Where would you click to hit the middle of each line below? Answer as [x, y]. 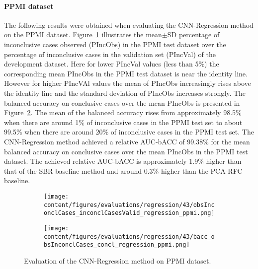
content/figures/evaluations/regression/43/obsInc [129, 205]
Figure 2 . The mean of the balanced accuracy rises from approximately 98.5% [123, 112]
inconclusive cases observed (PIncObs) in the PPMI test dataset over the [115, 44]
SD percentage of [193, 34]
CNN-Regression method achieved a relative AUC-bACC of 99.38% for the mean [127, 141]
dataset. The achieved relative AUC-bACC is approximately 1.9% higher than [123, 161]
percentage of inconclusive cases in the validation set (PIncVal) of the [110, 54]
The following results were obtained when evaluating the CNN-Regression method [129, 25]
